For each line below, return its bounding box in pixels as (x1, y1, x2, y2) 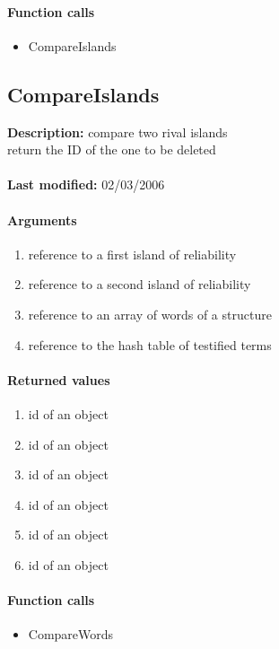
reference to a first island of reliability (28, 244, 237, 263)
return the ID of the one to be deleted (7, 140, 216, 159)
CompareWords (28, 625, 114, 644)
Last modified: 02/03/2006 (7, 175, 165, 194)
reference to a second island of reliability (28, 275, 251, 294)
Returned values (7, 370, 110, 389)
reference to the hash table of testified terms (28, 335, 272, 354)
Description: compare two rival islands (7, 122, 228, 141)
